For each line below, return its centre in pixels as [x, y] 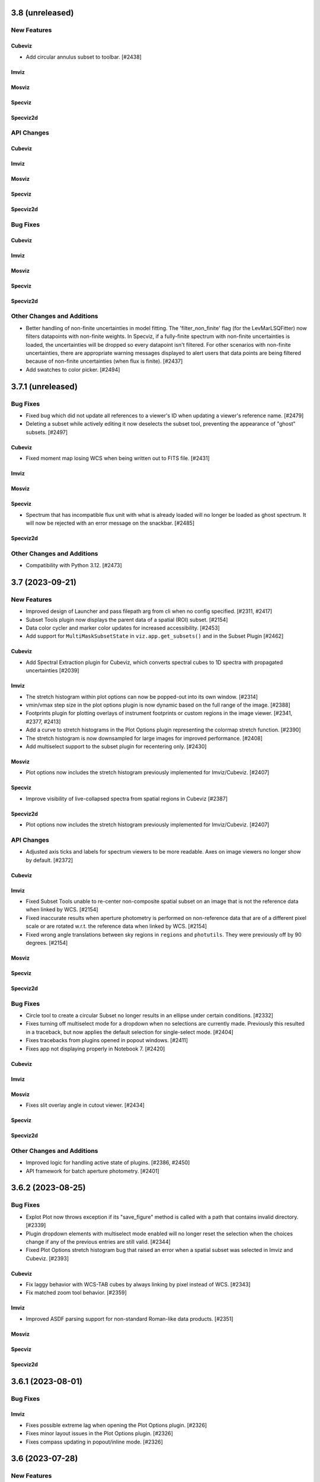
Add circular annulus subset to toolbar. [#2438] [84, 57]
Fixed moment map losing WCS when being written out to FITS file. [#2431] [118, 458]
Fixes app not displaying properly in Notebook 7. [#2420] [95, 1049]
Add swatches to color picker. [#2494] [73, 369]
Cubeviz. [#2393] [47, 1258]
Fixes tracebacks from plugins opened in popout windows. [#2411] [107, 1040]
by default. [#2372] [49, 860]
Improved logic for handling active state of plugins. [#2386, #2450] [108, 1162]
